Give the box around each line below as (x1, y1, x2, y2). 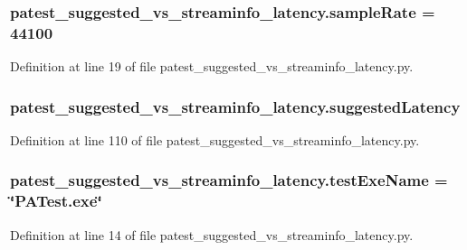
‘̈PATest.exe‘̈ (10, 190, 102, 212)
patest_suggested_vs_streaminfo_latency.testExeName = (10, 169, 448, 191)
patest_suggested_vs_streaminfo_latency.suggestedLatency (10, 95, 461, 117)
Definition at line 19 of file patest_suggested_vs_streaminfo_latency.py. (10, 57, 414, 76)
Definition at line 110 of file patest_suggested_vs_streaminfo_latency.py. (10, 130, 420, 149)
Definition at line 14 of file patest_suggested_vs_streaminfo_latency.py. (10, 225, 414, 244)
